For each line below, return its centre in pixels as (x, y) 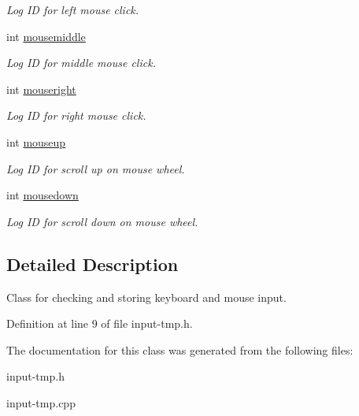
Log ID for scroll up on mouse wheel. (96, 168)
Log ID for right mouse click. (76, 115)
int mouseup (36, 141)
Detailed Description (93, 264)
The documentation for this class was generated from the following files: (180, 349)
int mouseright (41, 89)
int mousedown (43, 195)
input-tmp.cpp (41, 402)
